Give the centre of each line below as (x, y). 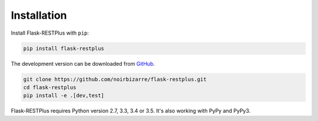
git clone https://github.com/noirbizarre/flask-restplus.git (115, 79)
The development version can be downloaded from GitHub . (83, 63)
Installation (39, 15)
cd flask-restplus (50, 87)
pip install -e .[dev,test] (64, 96)
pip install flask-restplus (64, 48)
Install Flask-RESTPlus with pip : (50, 33)
